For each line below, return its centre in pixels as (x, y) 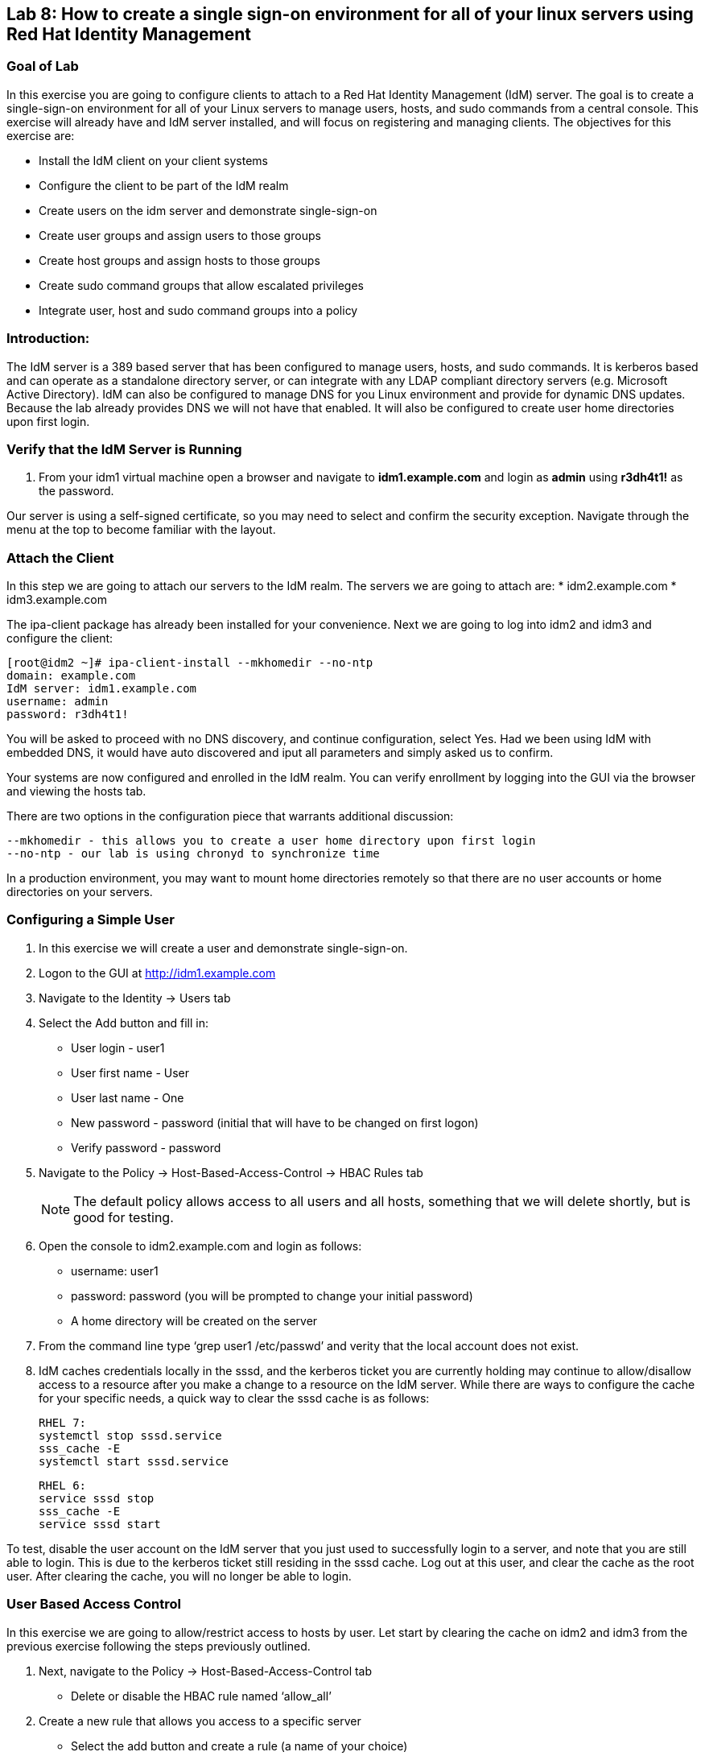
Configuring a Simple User (91, 920)
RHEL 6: (63, 1485)
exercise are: (41, 135)
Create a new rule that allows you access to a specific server (200, 1721)
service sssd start (100, 1524)
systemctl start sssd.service (134, 1461)
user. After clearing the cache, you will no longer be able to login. (179, 1576)
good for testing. (124, 1217)
